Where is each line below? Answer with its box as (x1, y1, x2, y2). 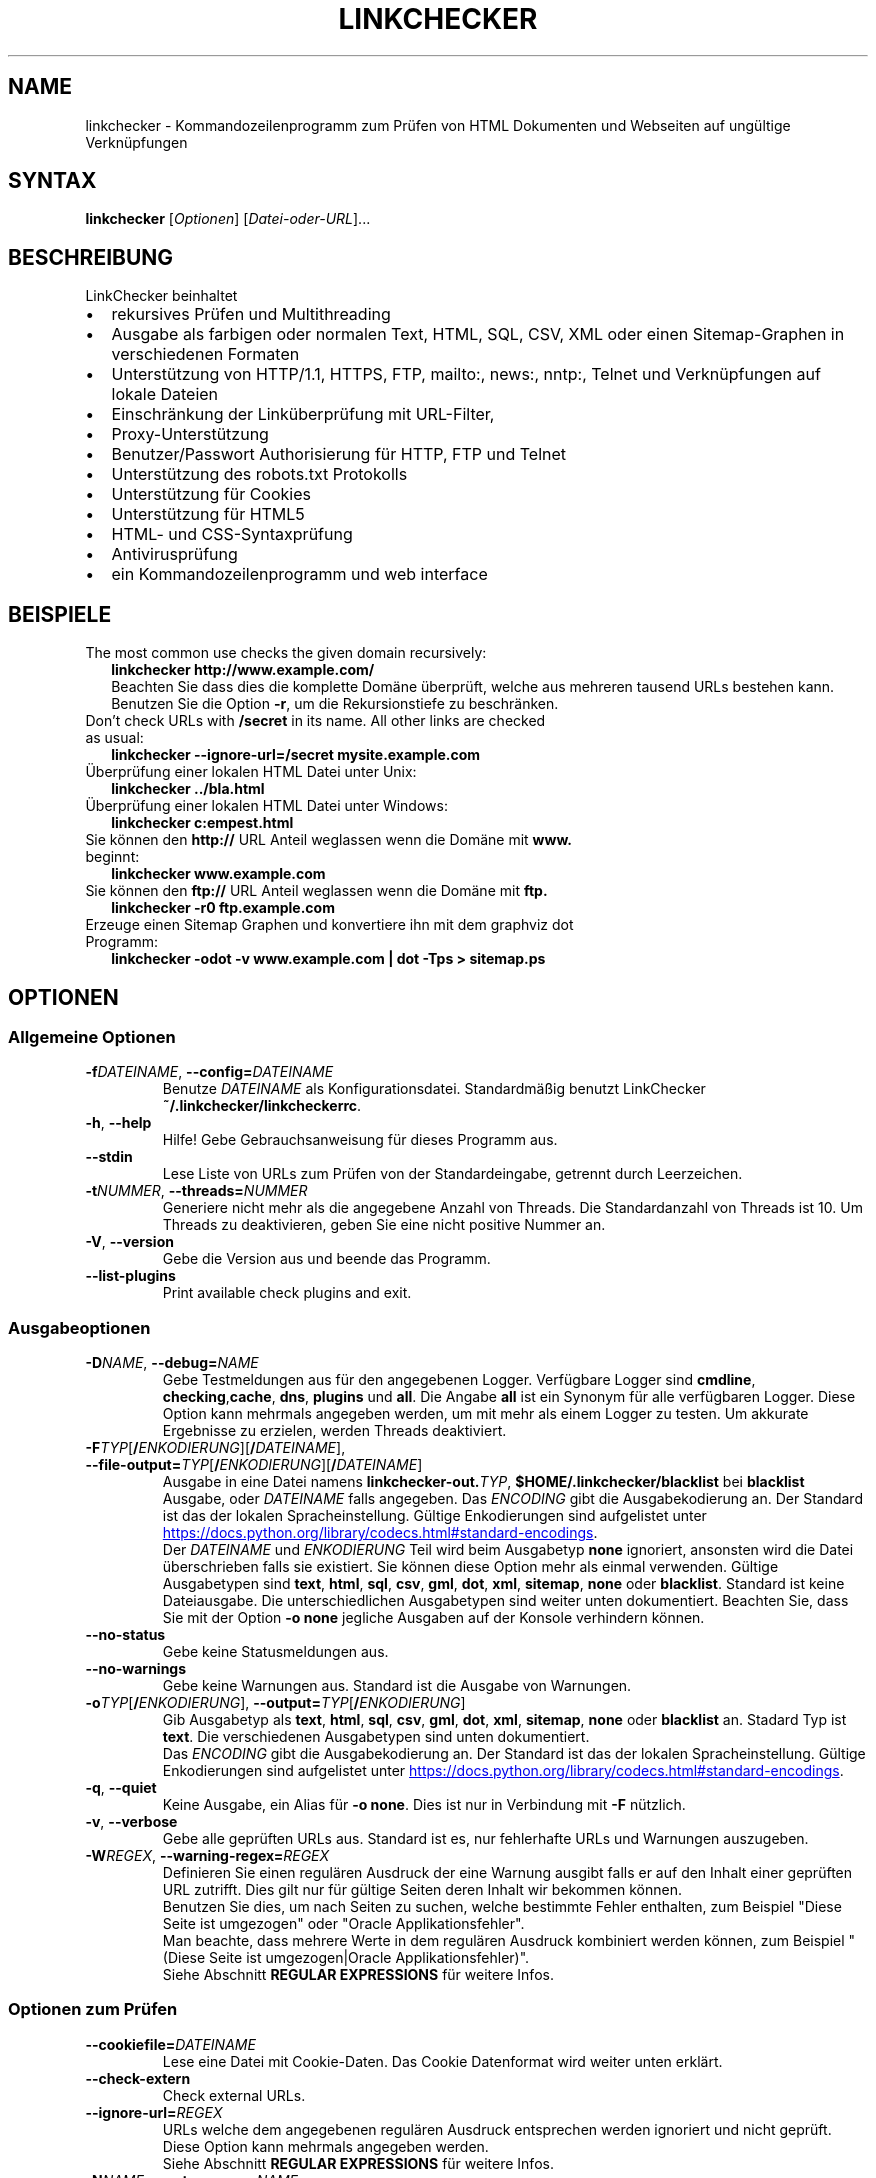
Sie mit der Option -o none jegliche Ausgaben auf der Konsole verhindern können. (162, 1609, 705, 1627)
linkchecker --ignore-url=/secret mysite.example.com (111, 746, 481, 764)
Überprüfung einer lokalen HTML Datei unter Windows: (85, 797, 448, 815)
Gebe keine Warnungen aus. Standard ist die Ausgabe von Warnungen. (162, 1677, 632, 1695)
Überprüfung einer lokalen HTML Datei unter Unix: (85, 763, 417, 781)
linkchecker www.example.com (111, 865, 326, 883)
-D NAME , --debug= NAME (85, 1354, 259, 1372)
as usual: (85, 729, 144, 747)
